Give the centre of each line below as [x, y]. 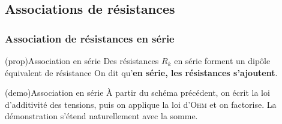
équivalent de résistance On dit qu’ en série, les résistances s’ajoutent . [141, 72]
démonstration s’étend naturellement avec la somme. [101, 116]
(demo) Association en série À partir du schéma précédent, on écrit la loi [137, 93]
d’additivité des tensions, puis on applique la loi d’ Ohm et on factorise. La [141, 104]
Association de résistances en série [90, 38]
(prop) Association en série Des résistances [82, 61]
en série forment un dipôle [222, 61]
